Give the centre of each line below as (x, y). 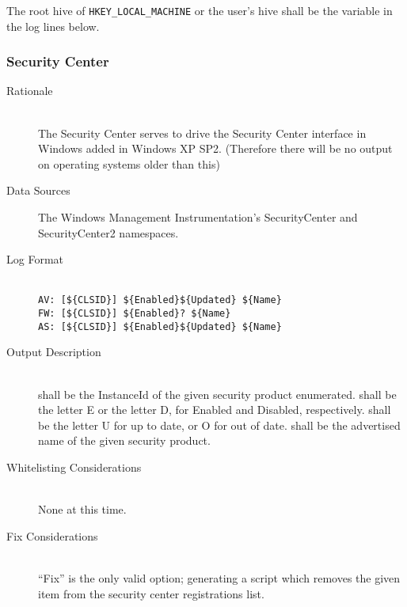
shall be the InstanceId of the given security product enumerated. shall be (217, 394)
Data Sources (38, 190)
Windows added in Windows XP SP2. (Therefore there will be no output (215, 148)
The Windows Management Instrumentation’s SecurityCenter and (198, 217)
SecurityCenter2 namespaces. (108, 232)
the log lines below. (53, 26)
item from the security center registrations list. (151, 593)
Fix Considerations (52, 535)
